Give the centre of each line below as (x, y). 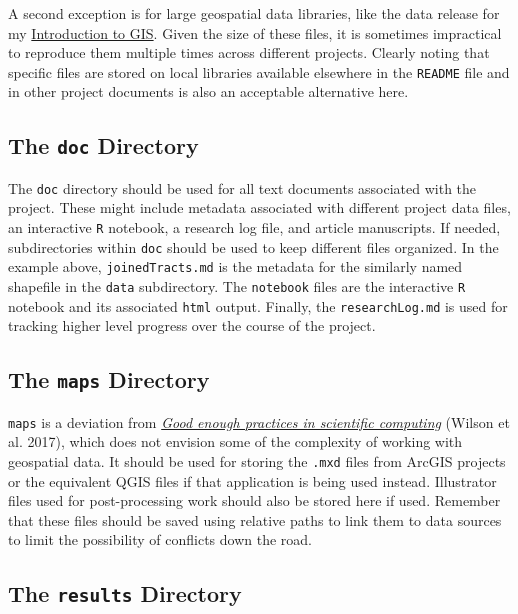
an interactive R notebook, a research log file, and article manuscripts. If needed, (254, 227)
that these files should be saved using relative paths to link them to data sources (255, 519)
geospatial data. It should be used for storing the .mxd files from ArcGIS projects (257, 460)
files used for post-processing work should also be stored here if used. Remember (254, 500)
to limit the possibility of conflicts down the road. (160, 539)
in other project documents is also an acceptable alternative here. (208, 91)
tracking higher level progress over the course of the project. (192, 325)
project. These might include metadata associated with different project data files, (259, 207)
